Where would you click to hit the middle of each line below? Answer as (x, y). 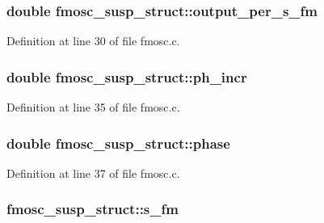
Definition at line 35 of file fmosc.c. (93, 107)
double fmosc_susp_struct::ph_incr (127, 76)
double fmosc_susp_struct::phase (118, 143)
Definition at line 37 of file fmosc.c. (93, 173)
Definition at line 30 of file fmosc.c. (93, 41)
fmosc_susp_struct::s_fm (93, 209)
